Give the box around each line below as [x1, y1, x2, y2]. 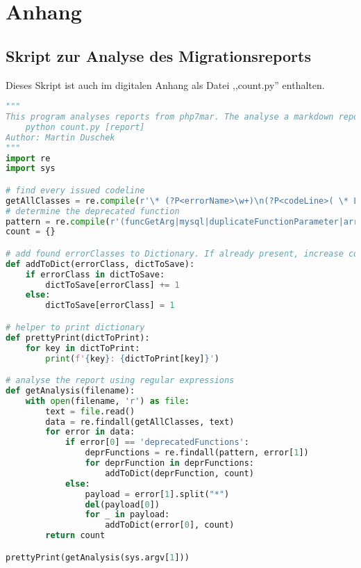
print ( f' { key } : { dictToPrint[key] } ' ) [45, 353, 219, 364]
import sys [6, 163, 56, 174]
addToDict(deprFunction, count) [105, 468, 254, 478]
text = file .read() [45, 406, 135, 416]
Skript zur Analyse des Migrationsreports [6, 44, 311, 66]
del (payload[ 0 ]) [85, 499, 160, 510]
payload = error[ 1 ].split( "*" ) [85, 489, 230, 499]
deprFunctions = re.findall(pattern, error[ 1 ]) [85, 448, 309, 458]
